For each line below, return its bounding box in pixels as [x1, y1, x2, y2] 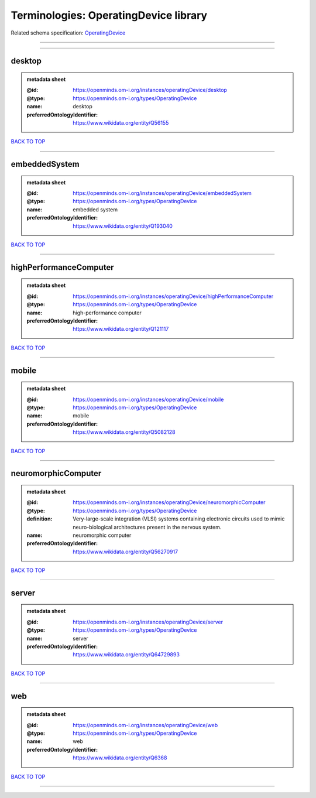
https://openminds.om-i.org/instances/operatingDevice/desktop [73, 87, 228, 94]
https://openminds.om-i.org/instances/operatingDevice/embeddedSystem [73, 190, 252, 197]
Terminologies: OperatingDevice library [11, 9, 208, 22]
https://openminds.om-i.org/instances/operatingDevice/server [73, 618, 224, 625]
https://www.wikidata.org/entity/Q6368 [73, 754, 167, 761]
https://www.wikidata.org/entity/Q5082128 [73, 429, 176, 436]
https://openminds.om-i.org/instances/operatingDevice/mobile [73, 396, 224, 403]
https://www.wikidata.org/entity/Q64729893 [73, 651, 180, 658]
